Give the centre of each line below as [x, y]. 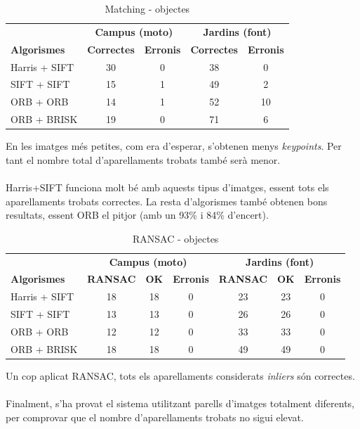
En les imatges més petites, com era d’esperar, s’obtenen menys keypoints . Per [174, 146]
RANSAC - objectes [176, 238]
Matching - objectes [147, 8]
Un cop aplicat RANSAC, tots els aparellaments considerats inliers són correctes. [180, 375]
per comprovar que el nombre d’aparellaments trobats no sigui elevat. [155, 417]
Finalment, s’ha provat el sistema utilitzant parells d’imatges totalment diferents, [180, 403]
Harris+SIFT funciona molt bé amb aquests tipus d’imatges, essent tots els [167, 187]
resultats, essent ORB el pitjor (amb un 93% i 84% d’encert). [137, 215]
